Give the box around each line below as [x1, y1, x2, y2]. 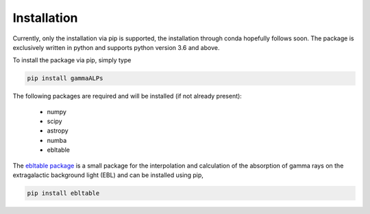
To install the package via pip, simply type [12, 56, 132, 64]
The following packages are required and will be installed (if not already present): [12, 92, 243, 101]
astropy [47, 126, 69, 135]
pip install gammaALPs [27, 75, 103, 82]
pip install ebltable [27, 189, 100, 198]
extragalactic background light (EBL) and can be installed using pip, [12, 171, 203, 179]
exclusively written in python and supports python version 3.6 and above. [12, 43, 220, 51]
